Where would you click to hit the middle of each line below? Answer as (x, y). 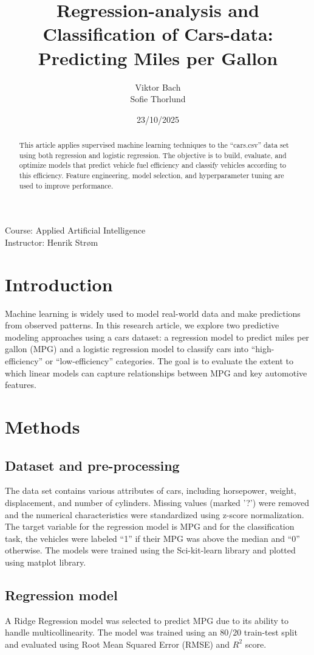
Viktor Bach (158, 87)
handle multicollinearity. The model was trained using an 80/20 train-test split (151, 632)
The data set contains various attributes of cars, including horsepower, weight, (151, 490)
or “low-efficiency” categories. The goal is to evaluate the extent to (169, 361)
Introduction (59, 284)
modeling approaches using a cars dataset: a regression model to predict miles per (157, 337)
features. (21, 385)
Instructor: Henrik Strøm (52, 242)
